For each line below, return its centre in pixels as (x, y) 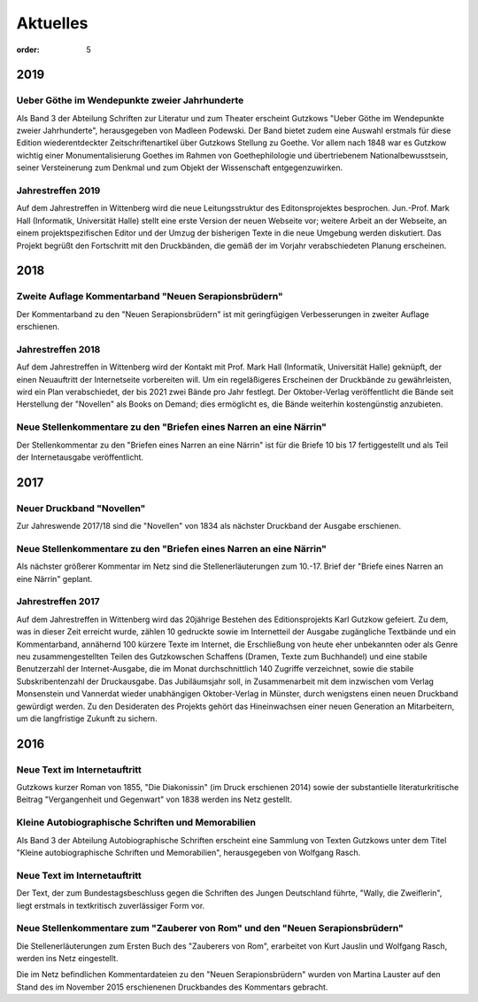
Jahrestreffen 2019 (58, 190)
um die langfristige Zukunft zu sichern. (87, 718)
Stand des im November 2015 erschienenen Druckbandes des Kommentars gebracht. (172, 987)
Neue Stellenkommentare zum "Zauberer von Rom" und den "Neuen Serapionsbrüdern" (210, 928)
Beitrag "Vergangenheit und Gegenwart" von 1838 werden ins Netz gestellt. (154, 800)
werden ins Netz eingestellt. (67, 959)
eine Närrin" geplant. (54, 579)
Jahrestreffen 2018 (58, 349)
